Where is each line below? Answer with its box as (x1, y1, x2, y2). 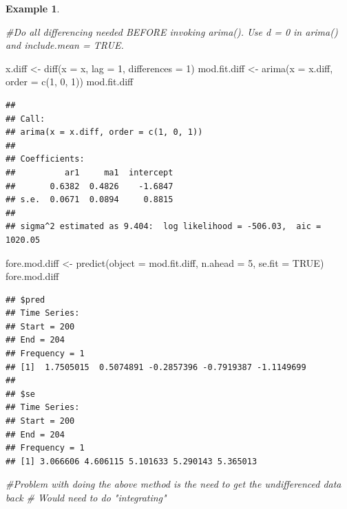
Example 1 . (6, 1, 60, 15)
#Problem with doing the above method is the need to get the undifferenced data (6, 477, 341, 491)
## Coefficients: (6, 154, 85, 164)
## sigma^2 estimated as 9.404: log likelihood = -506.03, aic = (6, 221, 322, 232)
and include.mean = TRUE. (6, 38, 124, 52)
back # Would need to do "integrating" (6, 490, 167, 504)
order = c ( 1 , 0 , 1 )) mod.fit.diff (6, 74, 134, 89)
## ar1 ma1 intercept (6, 167, 173, 177)
